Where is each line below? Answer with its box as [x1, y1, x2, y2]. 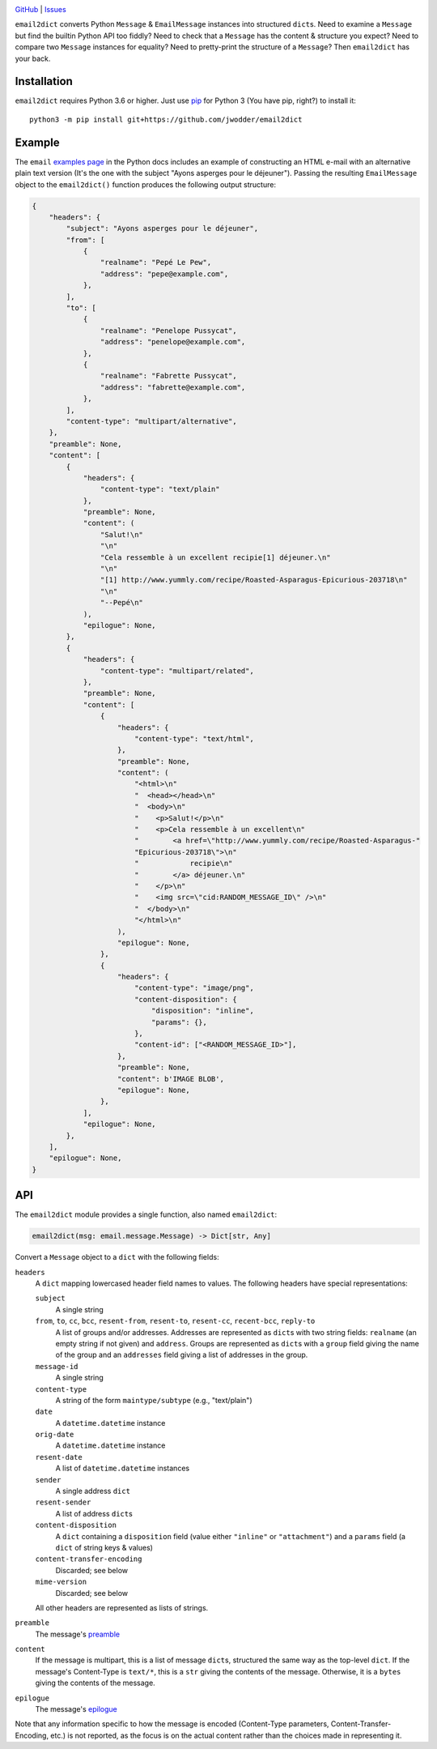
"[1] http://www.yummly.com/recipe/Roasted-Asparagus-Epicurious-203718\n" [100, 575, 408, 585]
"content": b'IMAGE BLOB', [117, 1074, 224, 1083]
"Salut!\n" [100, 530, 143, 539]
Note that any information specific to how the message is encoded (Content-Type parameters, [15, 1719, 329, 1729]
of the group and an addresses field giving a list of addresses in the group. [55, 1350, 308, 1360]
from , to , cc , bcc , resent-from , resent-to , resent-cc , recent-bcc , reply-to [35, 1316, 316, 1326]
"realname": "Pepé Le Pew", [100, 258, 212, 267]
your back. [15, 53, 51, 63]
